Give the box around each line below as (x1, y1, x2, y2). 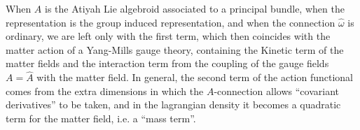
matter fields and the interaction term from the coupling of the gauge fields (6, 56, 329, 71)
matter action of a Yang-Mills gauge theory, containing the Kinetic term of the (6, 42, 344, 57)
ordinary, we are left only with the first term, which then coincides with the (6, 29, 331, 43)
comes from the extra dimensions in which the (6, 83, 204, 98)
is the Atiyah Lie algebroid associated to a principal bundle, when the (45, 1, 345, 15)
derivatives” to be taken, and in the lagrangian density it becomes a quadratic (6, 97, 341, 112)
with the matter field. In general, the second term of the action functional (36, 70, 354, 85)
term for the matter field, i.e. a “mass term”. (6, 110, 196, 125)
